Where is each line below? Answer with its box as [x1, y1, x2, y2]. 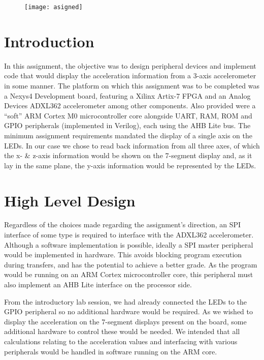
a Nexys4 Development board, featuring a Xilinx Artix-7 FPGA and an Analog [4, 90, 251, 101]
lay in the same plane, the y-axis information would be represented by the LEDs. [4, 160, 256, 170]
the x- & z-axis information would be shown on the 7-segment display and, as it [4, 150, 252, 161]
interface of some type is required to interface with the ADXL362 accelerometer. [4, 229, 254, 240]
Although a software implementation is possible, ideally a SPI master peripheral [4, 239, 253, 250]
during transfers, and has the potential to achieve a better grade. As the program [4, 259, 257, 269]
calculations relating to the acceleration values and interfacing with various [4, 336, 238, 346]
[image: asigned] [24, 4, 83, 11]
